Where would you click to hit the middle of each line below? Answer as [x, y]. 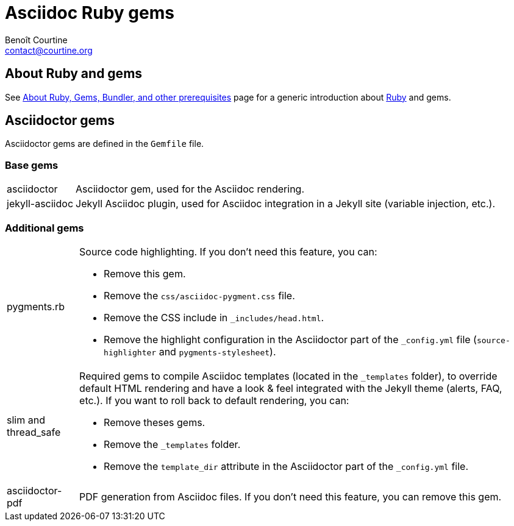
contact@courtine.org [49, 50]
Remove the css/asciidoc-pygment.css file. [199, 295]
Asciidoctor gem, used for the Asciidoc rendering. [190, 189]
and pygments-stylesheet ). [217, 351]
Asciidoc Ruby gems [90, 13]
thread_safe [34, 432]
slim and [26, 420]
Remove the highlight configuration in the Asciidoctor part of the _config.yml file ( [290, 339]
